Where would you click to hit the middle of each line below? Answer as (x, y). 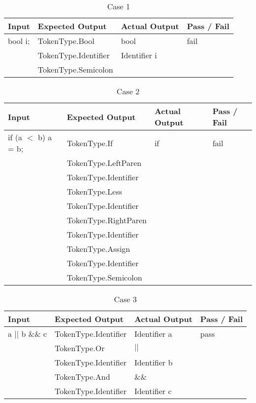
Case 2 (128, 91)
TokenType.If (90, 143)
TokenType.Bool (66, 41)
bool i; (19, 41)
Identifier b (153, 362)
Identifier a (153, 334)
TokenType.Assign (98, 249)
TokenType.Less (95, 191)
